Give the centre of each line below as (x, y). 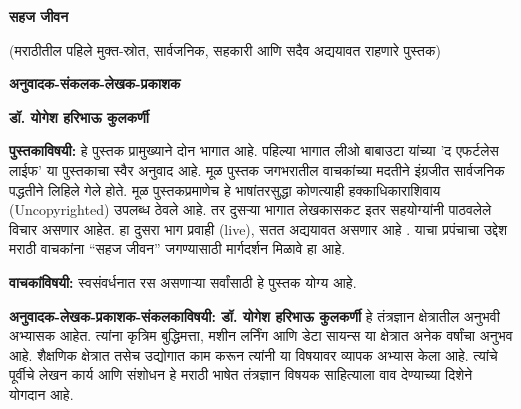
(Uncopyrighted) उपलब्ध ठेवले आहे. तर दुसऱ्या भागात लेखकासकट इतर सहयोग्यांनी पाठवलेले (250, 209)
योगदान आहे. (41, 393)
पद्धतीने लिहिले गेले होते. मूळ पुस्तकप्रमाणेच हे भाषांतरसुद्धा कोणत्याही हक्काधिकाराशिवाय (225, 189)
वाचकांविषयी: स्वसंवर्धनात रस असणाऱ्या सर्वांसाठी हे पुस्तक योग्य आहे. (183, 281)
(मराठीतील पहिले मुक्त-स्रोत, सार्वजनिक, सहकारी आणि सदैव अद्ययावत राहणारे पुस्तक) (225, 49)
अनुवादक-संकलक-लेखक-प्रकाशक (95, 83)
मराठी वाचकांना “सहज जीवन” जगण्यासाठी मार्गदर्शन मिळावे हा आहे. (177, 248)
